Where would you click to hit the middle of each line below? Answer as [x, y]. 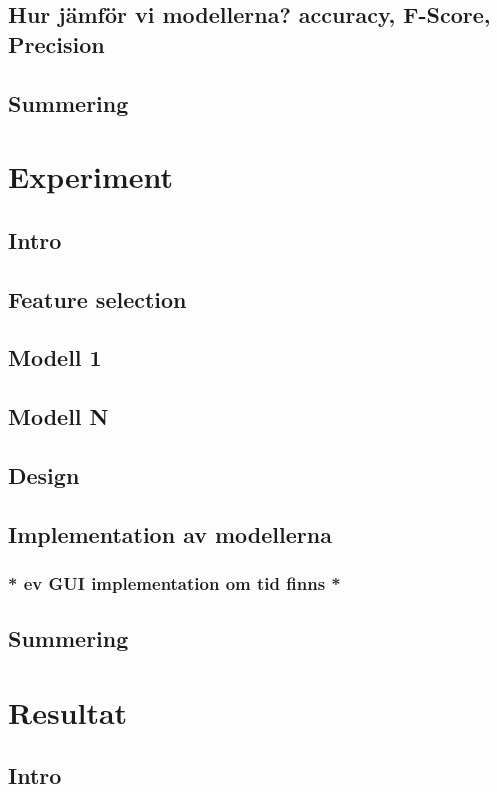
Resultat [68, 711]
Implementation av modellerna [170, 533]
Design [44, 474]
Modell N [58, 416]
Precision [56, 43]
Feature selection [97, 298]
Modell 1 [55, 357]
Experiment [91, 176]
